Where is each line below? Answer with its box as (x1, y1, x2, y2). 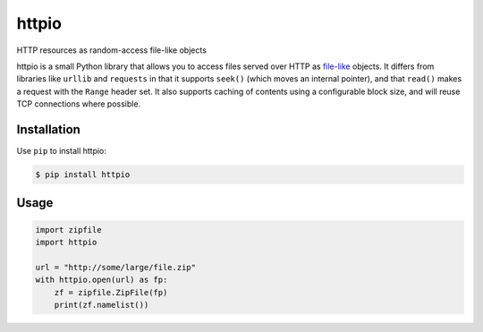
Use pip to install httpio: (16, 146, 107, 157)
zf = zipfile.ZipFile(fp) (54, 287, 168, 297)
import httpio (35, 237, 97, 247)
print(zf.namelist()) (54, 300, 149, 310)
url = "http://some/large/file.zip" (35, 262, 197, 272)
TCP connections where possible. (16, 98, 141, 109)
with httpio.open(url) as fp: (35, 275, 168, 285)
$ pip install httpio (35, 170, 131, 179)
